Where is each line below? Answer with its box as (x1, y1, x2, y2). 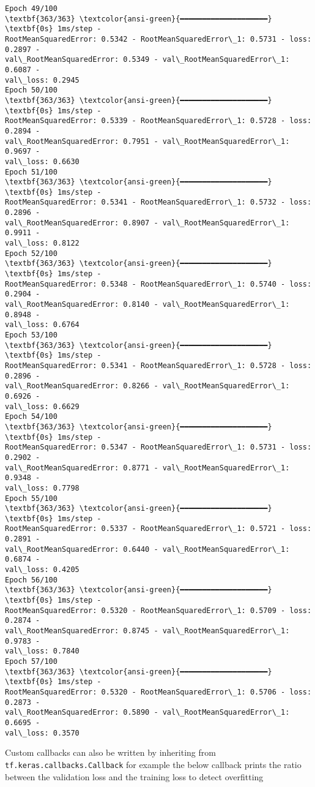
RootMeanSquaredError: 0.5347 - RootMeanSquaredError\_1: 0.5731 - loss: (5, 443, 312, 452)
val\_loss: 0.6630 (5, 157, 80, 166)
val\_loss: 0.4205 (5, 565, 80, 574)
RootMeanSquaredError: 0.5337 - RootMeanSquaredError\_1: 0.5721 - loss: (5, 524, 312, 533)
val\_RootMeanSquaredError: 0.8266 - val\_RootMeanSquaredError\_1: (5, 382, 290, 391)
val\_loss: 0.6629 (5, 402, 80, 411)
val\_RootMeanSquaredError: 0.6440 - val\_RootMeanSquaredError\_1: (5, 544, 290, 554)
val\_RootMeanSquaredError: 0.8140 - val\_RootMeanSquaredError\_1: (5, 300, 290, 309)
